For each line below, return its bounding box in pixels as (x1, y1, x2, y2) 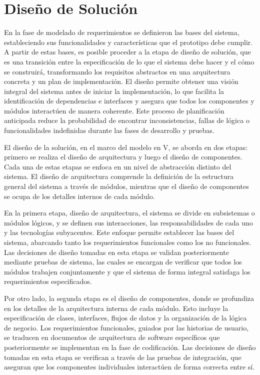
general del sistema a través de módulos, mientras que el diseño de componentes (4, 181, 249, 191)
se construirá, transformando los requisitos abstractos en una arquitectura (4, 66, 230, 76)
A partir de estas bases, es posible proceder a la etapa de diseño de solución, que (4, 46, 251, 57)
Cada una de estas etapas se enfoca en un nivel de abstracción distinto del (4, 161, 231, 171)
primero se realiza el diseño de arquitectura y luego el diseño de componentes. (4, 151, 242, 162)
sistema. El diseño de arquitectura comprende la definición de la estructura (4, 171, 234, 181)
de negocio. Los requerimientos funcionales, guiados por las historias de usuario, (4, 322, 249, 332)
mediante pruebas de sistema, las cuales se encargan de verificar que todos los (4, 256, 242, 267)
